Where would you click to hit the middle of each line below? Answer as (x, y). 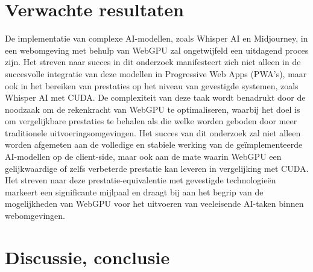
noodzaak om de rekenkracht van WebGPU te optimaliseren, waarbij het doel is (153, 109)
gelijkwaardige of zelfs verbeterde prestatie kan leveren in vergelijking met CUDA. (157, 168)
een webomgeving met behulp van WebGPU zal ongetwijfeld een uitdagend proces (157, 50)
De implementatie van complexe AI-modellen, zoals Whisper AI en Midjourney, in (156, 38)
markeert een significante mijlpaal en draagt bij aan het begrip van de (134, 191)
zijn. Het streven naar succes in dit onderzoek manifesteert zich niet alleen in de (153, 62)
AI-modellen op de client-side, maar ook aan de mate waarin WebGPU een (143, 157)
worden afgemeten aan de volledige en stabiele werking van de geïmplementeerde (154, 144)
